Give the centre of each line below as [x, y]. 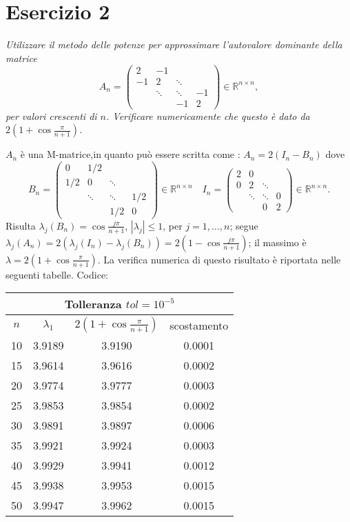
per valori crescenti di [51, 116]
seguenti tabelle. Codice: [57, 274]
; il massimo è [277, 242]
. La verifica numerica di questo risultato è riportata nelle [219, 259]
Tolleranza [93, 304]
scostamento [199, 325]
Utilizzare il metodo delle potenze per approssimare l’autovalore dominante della [174, 44]
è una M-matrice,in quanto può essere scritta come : [130, 154]
